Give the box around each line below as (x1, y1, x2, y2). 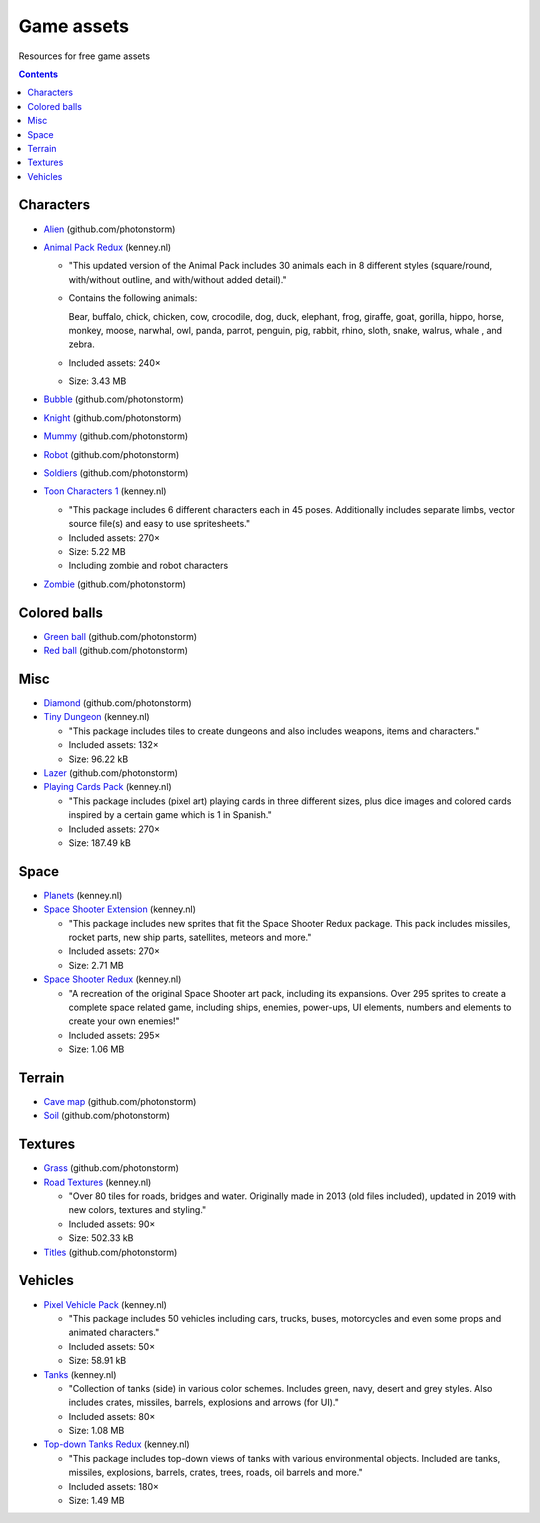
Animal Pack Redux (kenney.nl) (43, 241, 172, 253)
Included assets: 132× (68, 739, 159, 751)
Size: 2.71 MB (68, 959, 124, 971)
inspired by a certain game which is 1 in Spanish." (68, 809, 272, 821)
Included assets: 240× (68, 356, 162, 369)
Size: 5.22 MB (68, 546, 126, 557)
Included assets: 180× (68, 1480, 159, 1492)
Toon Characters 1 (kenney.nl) (43, 485, 167, 497)
